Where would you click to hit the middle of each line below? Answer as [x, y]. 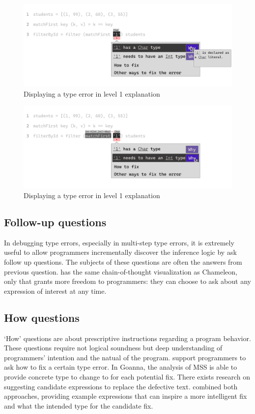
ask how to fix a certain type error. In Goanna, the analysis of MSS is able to [121, 367]
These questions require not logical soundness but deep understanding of [113, 348]
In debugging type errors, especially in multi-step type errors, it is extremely [119, 242]
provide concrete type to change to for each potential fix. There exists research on [127, 376]
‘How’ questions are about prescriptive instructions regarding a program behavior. [127, 338]
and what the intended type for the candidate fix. [79, 405]
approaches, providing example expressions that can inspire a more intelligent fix [126, 396]
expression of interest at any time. [55, 291]
